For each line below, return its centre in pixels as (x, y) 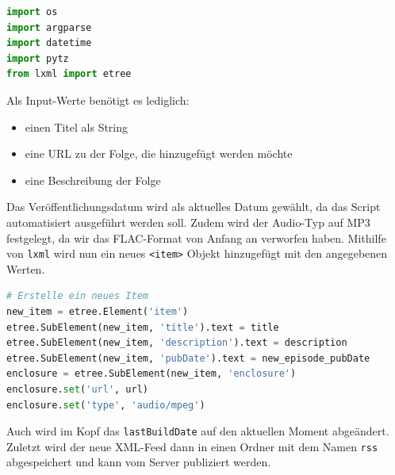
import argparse (49, 27)
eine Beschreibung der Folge (93, 180)
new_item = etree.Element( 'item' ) (98, 311)
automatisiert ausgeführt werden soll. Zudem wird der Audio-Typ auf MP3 (188, 222)
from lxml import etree (69, 74)
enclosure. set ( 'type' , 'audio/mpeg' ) (106, 405)
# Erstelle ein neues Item (77, 296)
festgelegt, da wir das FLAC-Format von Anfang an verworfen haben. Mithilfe (196, 238)
